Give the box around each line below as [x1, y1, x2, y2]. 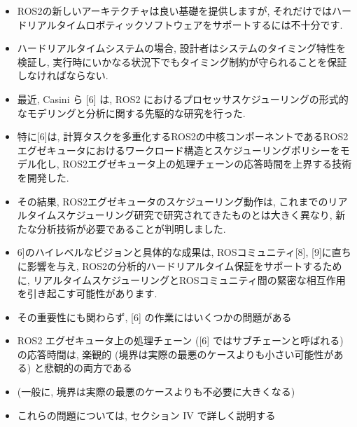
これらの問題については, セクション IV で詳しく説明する [17, 407, 276, 422]
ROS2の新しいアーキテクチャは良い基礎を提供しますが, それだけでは [17, 4, 332, 18]
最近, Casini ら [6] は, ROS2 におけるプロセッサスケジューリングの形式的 [17, 91, 349, 106]
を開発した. [17, 170, 69, 184]
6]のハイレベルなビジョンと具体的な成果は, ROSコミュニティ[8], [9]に [17, 245, 332, 259]
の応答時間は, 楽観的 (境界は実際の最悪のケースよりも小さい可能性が [17, 346, 334, 361]
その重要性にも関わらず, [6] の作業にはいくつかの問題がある [17, 309, 292, 324]
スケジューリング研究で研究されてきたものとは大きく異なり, [56, 208, 332, 222]
